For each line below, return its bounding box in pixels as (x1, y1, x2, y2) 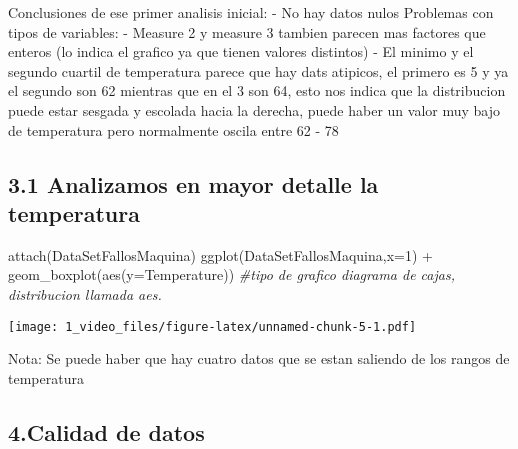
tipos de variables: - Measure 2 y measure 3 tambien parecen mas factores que (8, 21, 486, 42)
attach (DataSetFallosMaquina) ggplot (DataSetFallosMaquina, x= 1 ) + (8, 244, 433, 265)
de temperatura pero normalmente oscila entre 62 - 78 (8, 119, 339, 140)
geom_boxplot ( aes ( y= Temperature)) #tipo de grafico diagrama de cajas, (8, 264, 455, 285)
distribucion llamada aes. (8, 283, 162, 304)
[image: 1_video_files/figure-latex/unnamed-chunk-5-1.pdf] (8, 319, 417, 334)
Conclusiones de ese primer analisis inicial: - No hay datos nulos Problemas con (8, 2, 494, 22)
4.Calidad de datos (8, 416, 205, 447)
